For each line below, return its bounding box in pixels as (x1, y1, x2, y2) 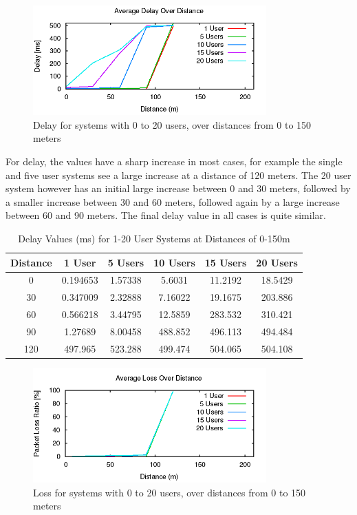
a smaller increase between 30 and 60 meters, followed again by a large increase (6, 194, 340, 209)
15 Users (204, 255, 247, 269)
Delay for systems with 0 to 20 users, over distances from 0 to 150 (33, 117, 312, 132)
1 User (64, 255, 96, 269)
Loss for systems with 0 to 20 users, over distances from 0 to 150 (33, 485, 306, 499)
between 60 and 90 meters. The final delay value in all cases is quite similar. (6, 208, 326, 222)
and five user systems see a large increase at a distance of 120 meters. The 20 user (6, 167, 351, 182)
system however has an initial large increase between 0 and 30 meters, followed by (6, 181, 351, 196)
